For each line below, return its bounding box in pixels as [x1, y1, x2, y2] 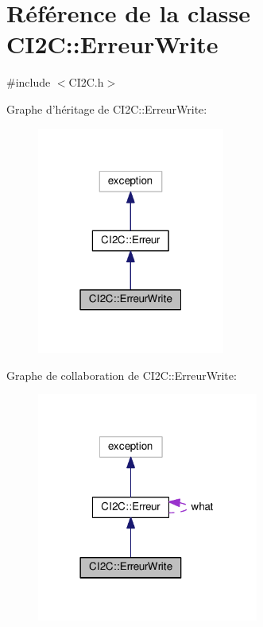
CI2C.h [68, 74, 104, 91]
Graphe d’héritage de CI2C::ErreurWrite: [6, 100, 207, 117]
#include [6, 74, 51, 91]
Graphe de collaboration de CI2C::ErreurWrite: [6, 366, 237, 383]
